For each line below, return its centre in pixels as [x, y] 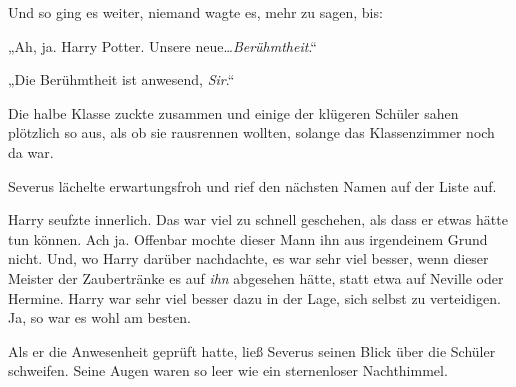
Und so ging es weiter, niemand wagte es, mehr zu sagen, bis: [195, 12]
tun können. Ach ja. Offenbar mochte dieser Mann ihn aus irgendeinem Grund [248, 238]
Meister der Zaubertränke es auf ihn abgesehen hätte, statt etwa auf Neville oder [256, 277]
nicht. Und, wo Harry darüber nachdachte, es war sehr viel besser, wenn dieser [248, 258]
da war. [31, 151]
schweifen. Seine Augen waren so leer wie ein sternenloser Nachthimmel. [228, 370]
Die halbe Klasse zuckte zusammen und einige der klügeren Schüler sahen [233, 112]
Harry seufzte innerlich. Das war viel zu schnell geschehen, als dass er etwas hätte [258, 219]
